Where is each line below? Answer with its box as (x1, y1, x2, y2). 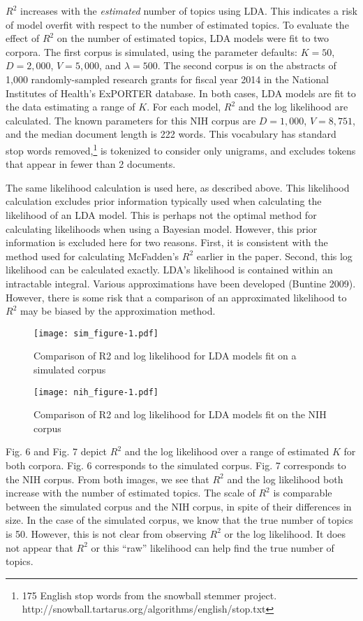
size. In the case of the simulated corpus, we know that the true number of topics (6, 513, 353, 527)
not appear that (6, 540, 73, 555)
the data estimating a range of (6, 99, 135, 114)
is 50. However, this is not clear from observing (6, 526, 207, 541)
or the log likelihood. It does (224, 526, 346, 541)
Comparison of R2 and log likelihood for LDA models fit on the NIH (34, 407, 327, 422)
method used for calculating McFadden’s (6, 248, 179, 263)
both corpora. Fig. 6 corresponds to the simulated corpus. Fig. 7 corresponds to (6, 458, 346, 472)
